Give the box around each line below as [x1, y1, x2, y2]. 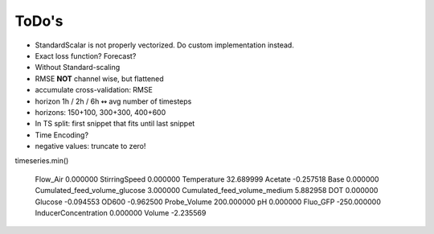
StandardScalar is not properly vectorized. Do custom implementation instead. [35, 40, 295, 50]
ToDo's [14, 12, 63, 30]
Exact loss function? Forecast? [35, 51, 137, 60]
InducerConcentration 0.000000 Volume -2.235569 [35, 208, 207, 218]
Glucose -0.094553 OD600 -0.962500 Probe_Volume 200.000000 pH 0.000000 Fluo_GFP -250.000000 [35, 197, 382, 207]
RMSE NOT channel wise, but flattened [35, 73, 164, 84]
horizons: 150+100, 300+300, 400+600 [35, 107, 166, 117]
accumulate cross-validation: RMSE [35, 85, 153, 95]
